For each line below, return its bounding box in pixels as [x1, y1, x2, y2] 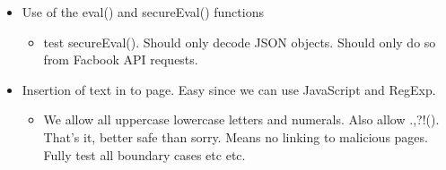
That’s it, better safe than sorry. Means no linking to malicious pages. [43, 127, 428, 146]
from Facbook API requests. [43, 50, 198, 69]
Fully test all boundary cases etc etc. [43, 145, 246, 164]
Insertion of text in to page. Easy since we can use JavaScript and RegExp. [22, 80, 436, 98]
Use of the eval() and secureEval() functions [22, 3, 264, 21]
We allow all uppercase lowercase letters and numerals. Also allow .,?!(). [43, 110, 440, 129]
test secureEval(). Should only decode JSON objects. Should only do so [43, 32, 436, 51]
